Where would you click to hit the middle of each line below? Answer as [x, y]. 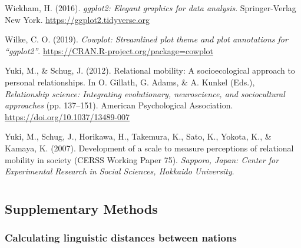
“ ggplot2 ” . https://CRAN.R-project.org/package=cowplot [109, 50]
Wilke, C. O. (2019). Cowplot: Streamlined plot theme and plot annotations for [146, 39]
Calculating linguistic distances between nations [121, 238]
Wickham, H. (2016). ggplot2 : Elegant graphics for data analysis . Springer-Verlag [150, 8]
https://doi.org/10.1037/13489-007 [67, 116]
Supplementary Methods [81, 208]
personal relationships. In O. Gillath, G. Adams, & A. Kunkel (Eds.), [130, 82]
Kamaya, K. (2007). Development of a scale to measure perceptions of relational [149, 148]
